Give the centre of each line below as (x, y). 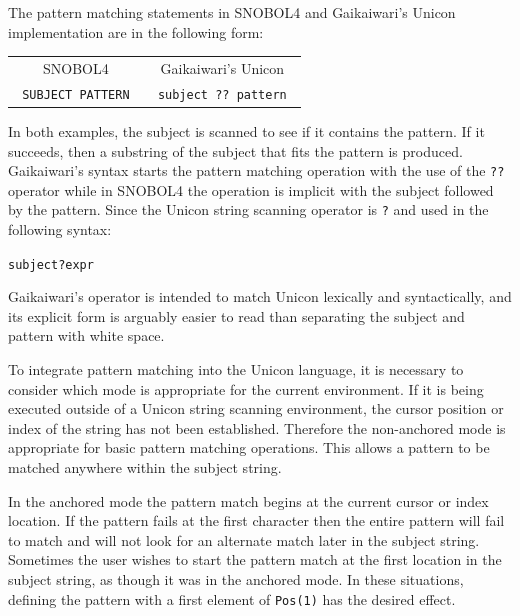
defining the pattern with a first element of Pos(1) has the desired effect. (232, 598)
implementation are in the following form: (136, 31)
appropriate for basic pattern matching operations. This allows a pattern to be (249, 447)
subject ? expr (51, 264)
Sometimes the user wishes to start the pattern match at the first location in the (255, 559)
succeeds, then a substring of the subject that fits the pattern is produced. (235, 150)
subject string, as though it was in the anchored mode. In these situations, (236, 579)
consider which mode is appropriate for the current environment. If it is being (246, 388)
